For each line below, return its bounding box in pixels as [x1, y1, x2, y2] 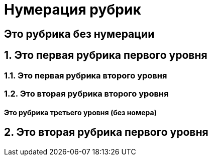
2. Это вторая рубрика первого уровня [4, 126, 208, 139]
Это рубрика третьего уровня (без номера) [4, 108, 157, 117]
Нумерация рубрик [4, 1, 141, 18]
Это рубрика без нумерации [4, 27, 155, 40]
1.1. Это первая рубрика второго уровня [4, 70, 167, 81]
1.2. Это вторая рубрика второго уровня [4, 88, 169, 99]
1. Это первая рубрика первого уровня [4, 49, 207, 62]
